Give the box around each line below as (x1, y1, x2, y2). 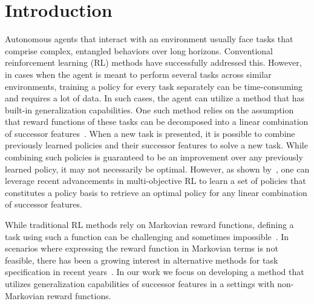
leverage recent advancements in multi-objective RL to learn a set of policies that (5, 174, 306, 187)
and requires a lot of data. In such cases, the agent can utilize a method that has (5, 92, 305, 104)
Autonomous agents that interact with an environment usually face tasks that (5, 33, 293, 45)
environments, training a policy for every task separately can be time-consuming (5, 80, 303, 92)
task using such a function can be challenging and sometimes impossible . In (5, 230, 289, 242)
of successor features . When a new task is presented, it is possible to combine (5, 127, 295, 139)
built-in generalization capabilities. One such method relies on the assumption (5, 103, 294, 116)
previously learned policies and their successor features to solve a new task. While (5, 139, 308, 151)
